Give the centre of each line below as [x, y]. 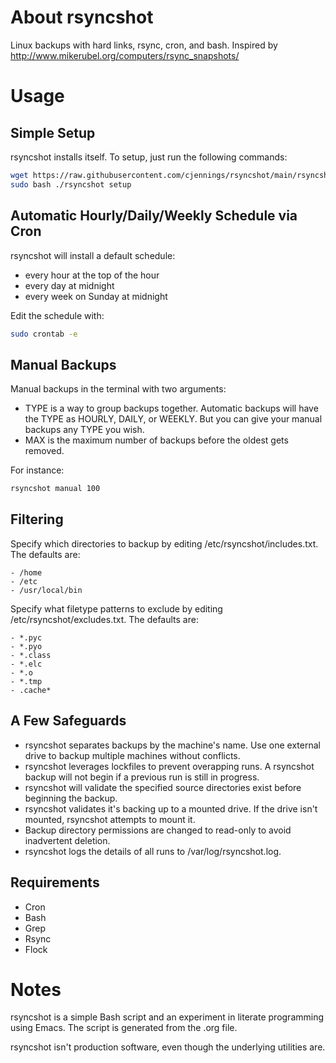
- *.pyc [26, 637]
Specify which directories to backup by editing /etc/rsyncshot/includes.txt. [164, 543]
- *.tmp [26, 681]
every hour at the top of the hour [92, 275]
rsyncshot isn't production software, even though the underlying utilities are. [168, 1047]
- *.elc [26, 664]
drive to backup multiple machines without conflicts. [132, 755]
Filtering [37, 519]
